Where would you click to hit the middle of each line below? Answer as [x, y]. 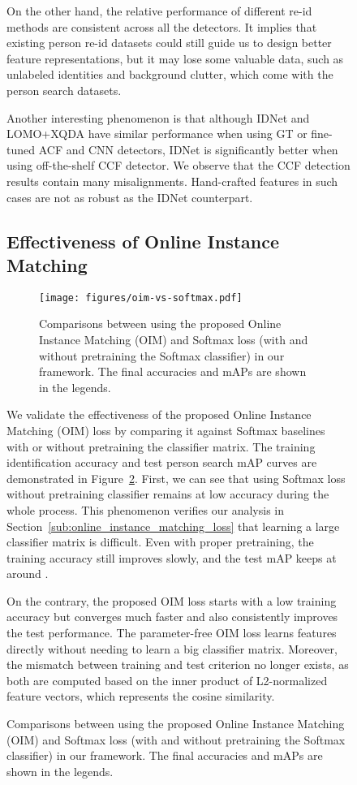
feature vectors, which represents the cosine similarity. [141, 696]
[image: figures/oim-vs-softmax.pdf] [141, 298]
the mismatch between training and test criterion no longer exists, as [178, 664]
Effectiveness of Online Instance [143, 241]
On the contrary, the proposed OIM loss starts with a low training [172, 600]
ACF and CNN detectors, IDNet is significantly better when [188, 149]
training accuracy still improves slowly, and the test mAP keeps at [172, 557]
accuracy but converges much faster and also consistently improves [172, 617]
